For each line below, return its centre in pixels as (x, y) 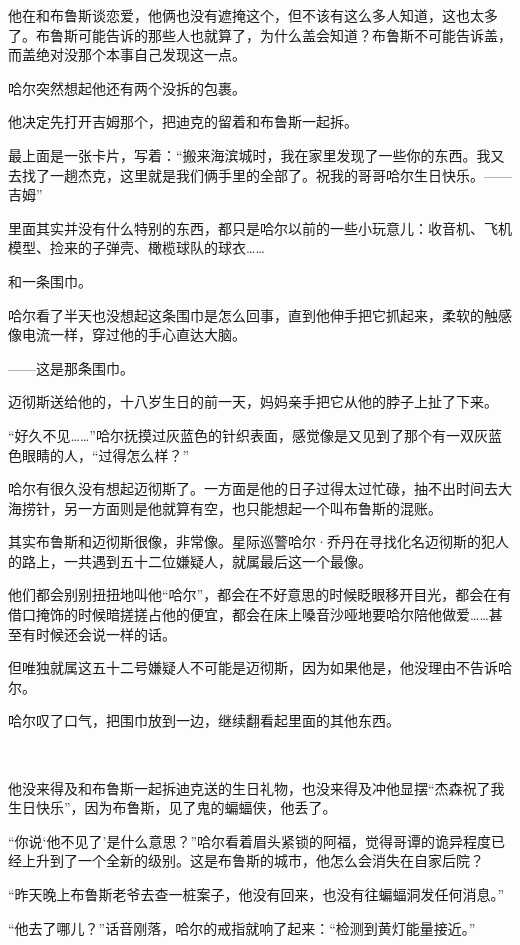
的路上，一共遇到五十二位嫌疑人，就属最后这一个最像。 (190, 560)
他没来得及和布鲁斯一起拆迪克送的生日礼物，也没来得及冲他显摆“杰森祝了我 (256, 787)
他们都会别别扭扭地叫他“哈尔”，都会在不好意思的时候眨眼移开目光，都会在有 (260, 594)
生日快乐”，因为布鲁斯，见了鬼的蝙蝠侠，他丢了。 (172, 807)
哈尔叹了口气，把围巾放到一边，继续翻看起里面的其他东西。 (204, 720)
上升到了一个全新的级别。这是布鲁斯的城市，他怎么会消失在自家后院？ (252, 860)
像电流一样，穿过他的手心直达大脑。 (127, 334)
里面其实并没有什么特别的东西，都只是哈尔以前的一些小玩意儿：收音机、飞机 (260, 227)
